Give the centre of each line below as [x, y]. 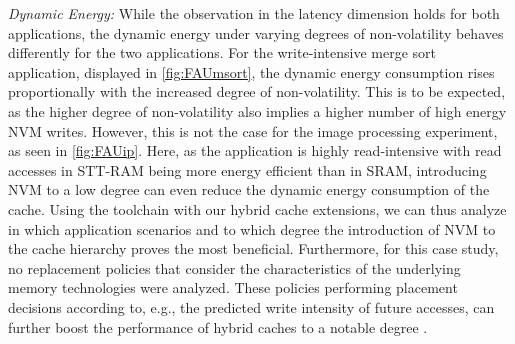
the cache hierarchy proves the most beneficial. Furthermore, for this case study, [253, 248]
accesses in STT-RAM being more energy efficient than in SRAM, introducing [247, 169]
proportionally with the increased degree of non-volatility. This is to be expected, [257, 91]
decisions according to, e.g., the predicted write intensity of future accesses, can [251, 306]
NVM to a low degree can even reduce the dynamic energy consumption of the [249, 189]
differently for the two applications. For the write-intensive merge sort [222, 52]
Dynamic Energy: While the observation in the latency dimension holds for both [254, 13]
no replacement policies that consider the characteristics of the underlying [234, 267]
